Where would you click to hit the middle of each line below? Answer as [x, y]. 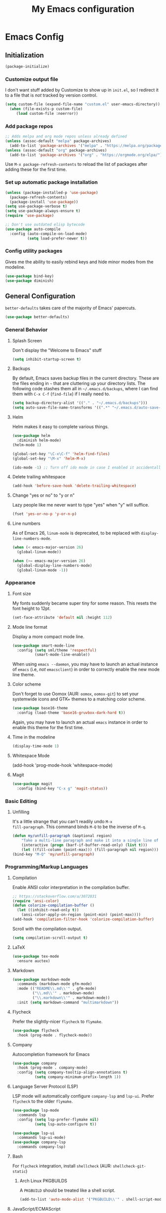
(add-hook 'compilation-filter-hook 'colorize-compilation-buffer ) [83, 919]
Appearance [20, 583]
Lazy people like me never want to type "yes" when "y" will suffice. [81, 505]
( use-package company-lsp [39, 1142]
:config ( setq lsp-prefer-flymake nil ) [58, 1120]
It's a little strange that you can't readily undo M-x [62, 822]
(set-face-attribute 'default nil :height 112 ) [62, 617]
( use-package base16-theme [40, 708]
